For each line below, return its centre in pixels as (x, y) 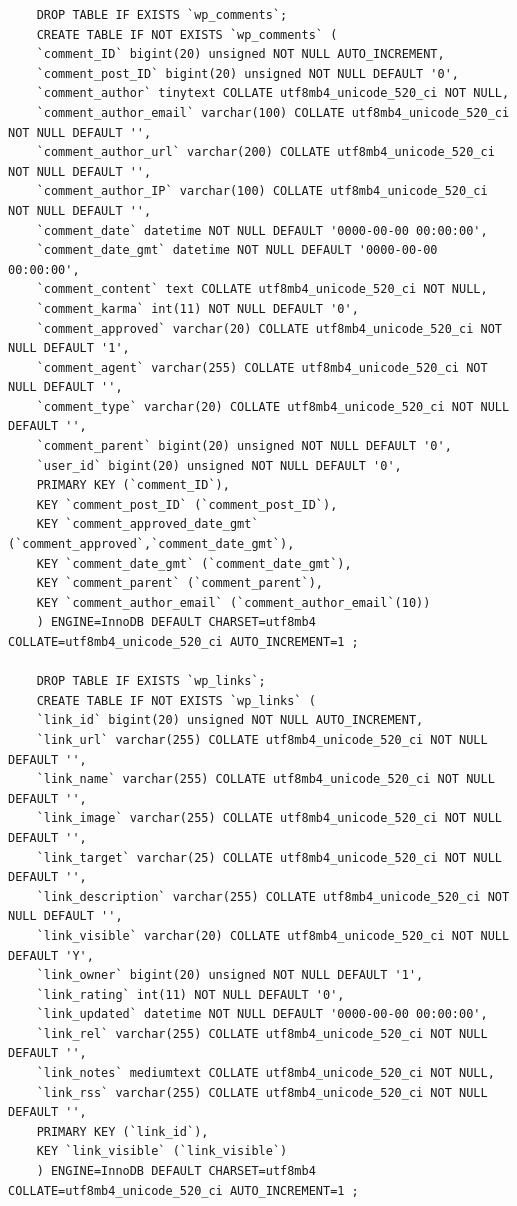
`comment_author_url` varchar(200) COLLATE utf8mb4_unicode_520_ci (265, 152)
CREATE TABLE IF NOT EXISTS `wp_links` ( (176, 700)
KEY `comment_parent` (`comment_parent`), (179, 583)
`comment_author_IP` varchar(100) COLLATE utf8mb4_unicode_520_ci (262, 191)
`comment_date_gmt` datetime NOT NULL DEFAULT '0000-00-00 (237, 250)
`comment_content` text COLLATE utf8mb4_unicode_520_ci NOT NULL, (262, 289)
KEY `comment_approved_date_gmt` (147, 524)
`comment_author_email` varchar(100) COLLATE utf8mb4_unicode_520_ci (273, 112)
